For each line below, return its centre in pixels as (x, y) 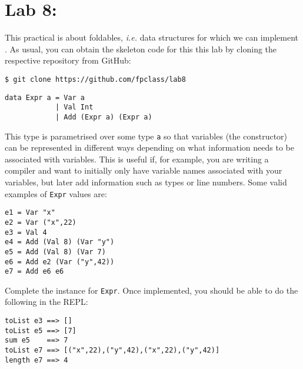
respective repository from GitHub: (68, 60)
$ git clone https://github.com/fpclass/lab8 (95, 79)
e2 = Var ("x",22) (41, 222)
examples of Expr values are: (56, 193)
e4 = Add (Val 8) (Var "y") (60, 242)
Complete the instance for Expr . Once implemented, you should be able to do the (151, 290)
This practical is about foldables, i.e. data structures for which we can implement (151, 37)
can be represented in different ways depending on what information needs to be (149, 147)
